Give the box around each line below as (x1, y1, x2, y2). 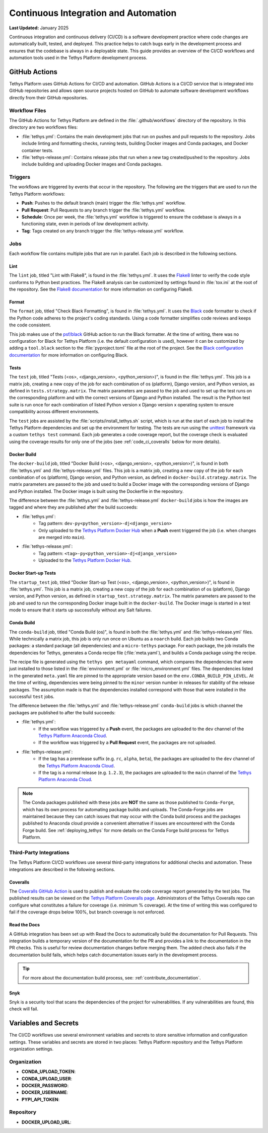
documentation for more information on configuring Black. (9, 352, 129, 358)
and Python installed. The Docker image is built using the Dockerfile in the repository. (9, 488, 184, 494)
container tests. (21, 147, 54, 153)
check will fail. (9, 1006, 39, 1012)
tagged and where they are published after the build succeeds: (9, 504, 138, 510)
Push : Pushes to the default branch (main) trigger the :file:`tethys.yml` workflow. (21, 200, 186, 206)
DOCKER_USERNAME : (21, 1089, 68, 1095)
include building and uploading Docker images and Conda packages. (21, 161, 163, 167)
